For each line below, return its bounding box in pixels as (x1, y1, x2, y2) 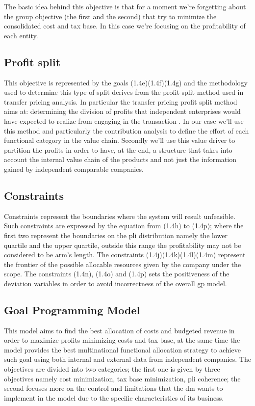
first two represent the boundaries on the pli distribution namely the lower (4, 230, 228, 240)
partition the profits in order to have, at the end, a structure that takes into (4, 144, 232, 155)
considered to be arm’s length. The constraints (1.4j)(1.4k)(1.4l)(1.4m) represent (4, 249, 246, 260)
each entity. (4, 30, 38, 40)
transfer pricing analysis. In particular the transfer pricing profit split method (4, 96, 237, 107)
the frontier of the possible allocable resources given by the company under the (4, 259, 241, 269)
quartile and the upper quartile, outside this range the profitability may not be (4, 240, 241, 250)
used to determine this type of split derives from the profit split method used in (4, 87, 244, 97)
